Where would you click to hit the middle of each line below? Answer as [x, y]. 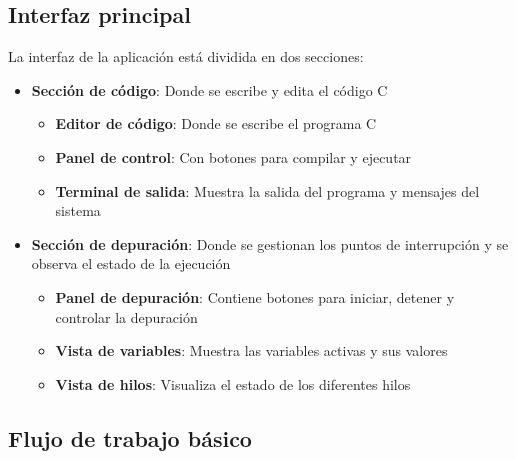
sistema [78, 210]
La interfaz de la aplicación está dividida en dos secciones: [186, 56]
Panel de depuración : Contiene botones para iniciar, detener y [255, 296]
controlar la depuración [126, 316]
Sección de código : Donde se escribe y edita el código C [209, 89]
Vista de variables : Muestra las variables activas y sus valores [251, 350]
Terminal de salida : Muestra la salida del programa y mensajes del [267, 190]
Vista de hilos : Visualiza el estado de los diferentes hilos [233, 383]
